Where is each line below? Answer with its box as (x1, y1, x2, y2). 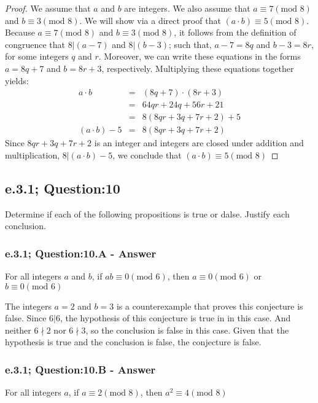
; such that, (169, 37, 212, 50)
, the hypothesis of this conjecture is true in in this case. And (60, 311, 291, 324)
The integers (5, 299, 52, 312)
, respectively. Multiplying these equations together (101, 61, 294, 74)
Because (5, 26, 35, 39)
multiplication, (5, 148, 60, 161)
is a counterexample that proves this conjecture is (116, 299, 303, 312)
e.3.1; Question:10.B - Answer (5, 361, 156, 377)
